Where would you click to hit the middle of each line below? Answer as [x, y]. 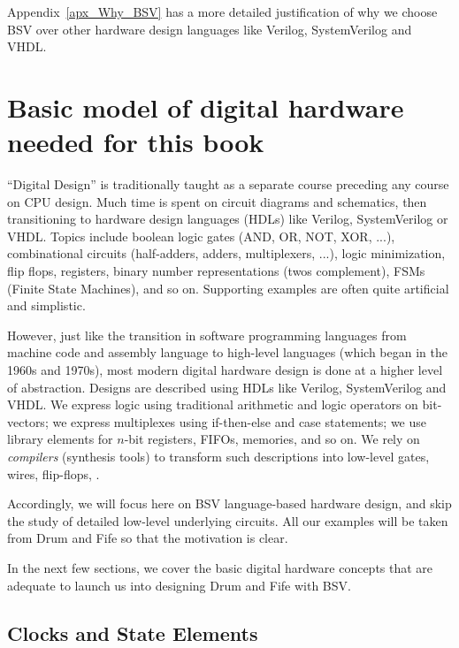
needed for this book [136, 142]
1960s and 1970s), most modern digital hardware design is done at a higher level [225, 370]
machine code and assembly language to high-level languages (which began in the [227, 352]
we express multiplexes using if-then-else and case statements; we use [240, 421]
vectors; [28, 421]
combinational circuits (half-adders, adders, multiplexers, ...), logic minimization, [226, 253]
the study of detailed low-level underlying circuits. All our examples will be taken [228, 520]
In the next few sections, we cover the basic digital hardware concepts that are [220, 567]
